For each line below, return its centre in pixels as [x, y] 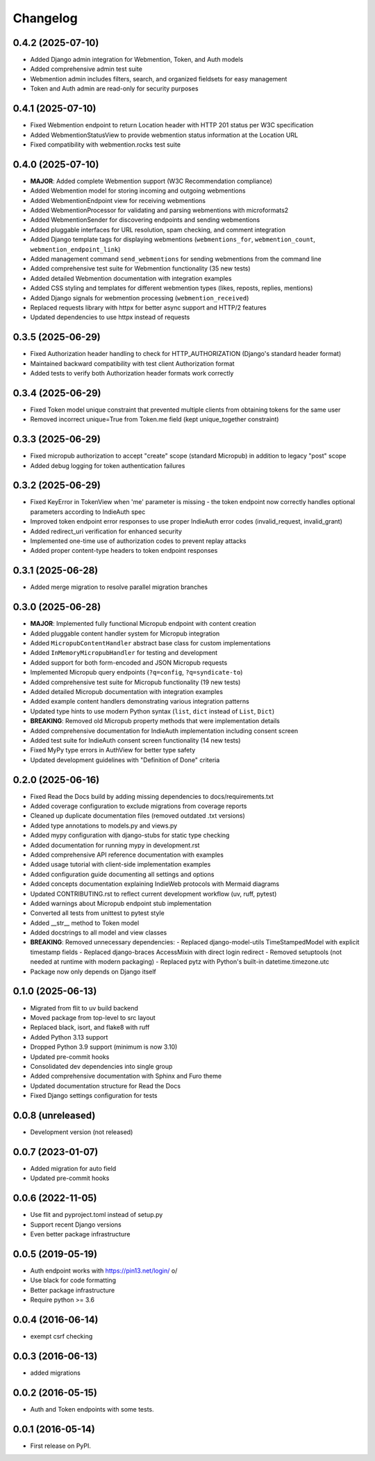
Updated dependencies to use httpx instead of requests [110, 317]
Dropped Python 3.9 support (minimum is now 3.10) [104, 1047]
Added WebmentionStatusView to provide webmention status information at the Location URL [164, 135]
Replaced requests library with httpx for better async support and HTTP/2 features [148, 307]
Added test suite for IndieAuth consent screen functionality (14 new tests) [135, 740]
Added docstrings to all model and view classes [99, 933]
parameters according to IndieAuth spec [88, 512]
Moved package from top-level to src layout [93, 1017]
